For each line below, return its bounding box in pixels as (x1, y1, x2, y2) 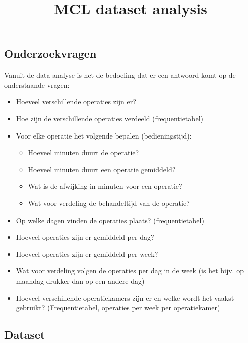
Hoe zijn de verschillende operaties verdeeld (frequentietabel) (16, 113, 204, 123)
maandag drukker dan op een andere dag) (16, 275, 145, 286)
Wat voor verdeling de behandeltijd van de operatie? (28, 197, 190, 208)
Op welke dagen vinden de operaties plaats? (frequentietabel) (16, 215, 204, 225)
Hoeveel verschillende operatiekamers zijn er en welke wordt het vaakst (16, 292, 234, 303)
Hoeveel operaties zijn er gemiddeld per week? (16, 248, 158, 259)
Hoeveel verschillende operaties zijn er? (16, 96, 136, 107)
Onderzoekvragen (4, 46, 97, 61)
